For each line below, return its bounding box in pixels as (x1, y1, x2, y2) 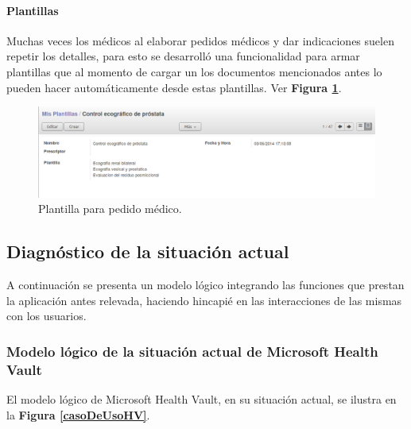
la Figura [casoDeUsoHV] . (6, 406, 150, 423)
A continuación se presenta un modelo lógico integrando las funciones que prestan (6, 276, 405, 293)
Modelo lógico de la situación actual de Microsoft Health (6, 341, 378, 361)
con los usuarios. (6, 307, 87, 324)
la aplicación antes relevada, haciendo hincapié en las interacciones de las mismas (6, 292, 402, 308)
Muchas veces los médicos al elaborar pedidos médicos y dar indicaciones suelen (6, 32, 394, 48)
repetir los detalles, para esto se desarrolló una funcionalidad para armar (6, 48, 360, 64)
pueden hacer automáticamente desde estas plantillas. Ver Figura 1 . (6, 79, 342, 95)
